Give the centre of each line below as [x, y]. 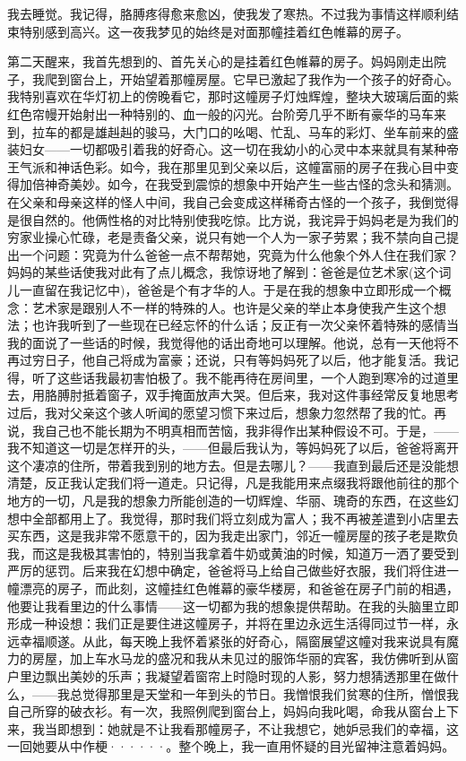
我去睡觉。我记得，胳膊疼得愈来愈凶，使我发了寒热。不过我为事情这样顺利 [227, 13]
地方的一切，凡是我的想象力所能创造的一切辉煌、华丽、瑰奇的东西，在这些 [227, 501]
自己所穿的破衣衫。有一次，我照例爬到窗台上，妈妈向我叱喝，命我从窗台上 [227, 711]
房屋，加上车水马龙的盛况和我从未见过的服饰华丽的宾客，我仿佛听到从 [239, 658]
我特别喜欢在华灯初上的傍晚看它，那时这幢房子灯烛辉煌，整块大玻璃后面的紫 [233, 96]
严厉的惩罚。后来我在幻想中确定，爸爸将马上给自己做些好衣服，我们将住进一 [233, 571]
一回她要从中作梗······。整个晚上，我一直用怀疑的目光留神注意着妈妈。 [231, 746]
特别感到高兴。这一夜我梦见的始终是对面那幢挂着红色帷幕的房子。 [214, 31]
